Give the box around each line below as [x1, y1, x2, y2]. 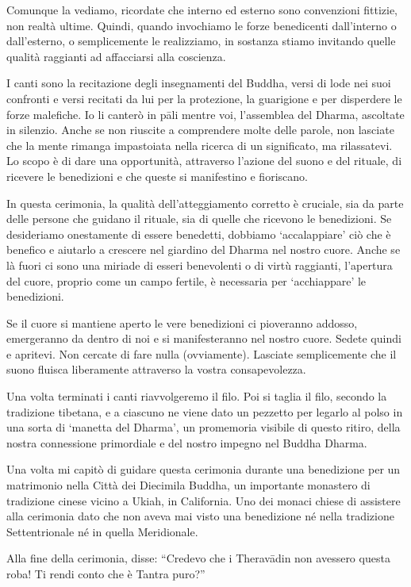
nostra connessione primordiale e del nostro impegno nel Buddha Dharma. [6, 434, 367, 451]
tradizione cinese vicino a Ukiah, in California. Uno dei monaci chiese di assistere [6, 492, 401, 508]
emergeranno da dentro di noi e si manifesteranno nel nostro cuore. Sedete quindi [6, 330, 401, 347]
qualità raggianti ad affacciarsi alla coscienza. [6, 48, 226, 64]
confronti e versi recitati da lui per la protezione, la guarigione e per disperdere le [6, 90, 402, 106]
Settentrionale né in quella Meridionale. [6, 523, 198, 539]
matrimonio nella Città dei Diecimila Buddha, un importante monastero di [6, 477, 371, 493]
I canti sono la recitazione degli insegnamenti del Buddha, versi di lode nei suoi [6, 75, 391, 91]
